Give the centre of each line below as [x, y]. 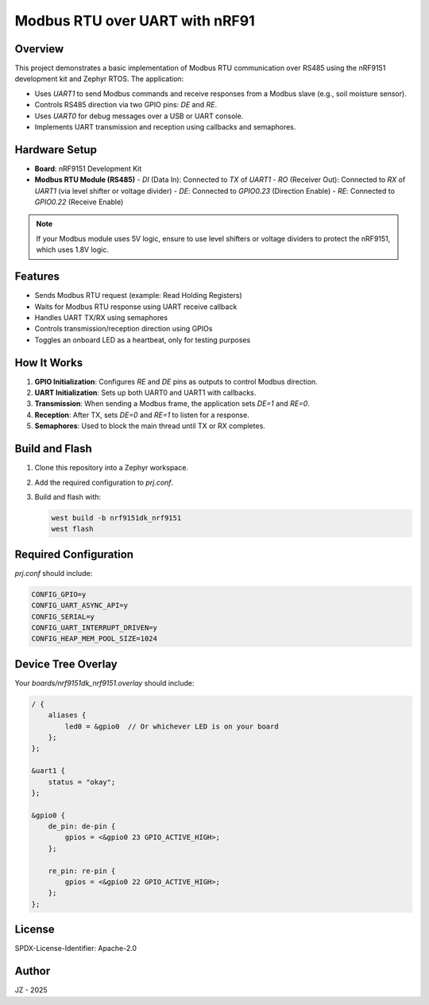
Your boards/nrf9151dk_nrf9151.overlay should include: [104, 682]
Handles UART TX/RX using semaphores [101, 317]
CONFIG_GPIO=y [59, 594]
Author [33, 971]
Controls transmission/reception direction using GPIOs [124, 329]
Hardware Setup [56, 150]
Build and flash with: [68, 497]
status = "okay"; [82, 782]
